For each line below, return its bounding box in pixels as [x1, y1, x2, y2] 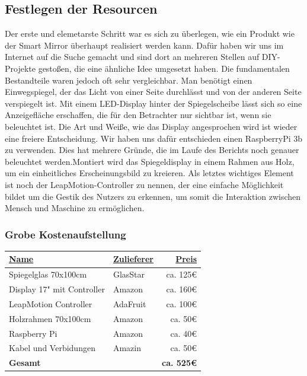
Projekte [5, 62, 36, 74]
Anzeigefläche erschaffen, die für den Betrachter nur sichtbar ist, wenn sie [5, 109, 271, 121]
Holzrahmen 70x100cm [9, 312, 91, 324]
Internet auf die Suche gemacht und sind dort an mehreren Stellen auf [5, 50, 260, 63]
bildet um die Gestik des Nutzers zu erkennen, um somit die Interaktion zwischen [5, 190, 301, 202]
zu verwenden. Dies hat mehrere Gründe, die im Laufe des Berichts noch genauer [5, 144, 299, 156]
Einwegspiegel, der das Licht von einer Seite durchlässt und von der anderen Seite [5, 85, 302, 98]
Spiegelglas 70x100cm [9, 268, 87, 281]
